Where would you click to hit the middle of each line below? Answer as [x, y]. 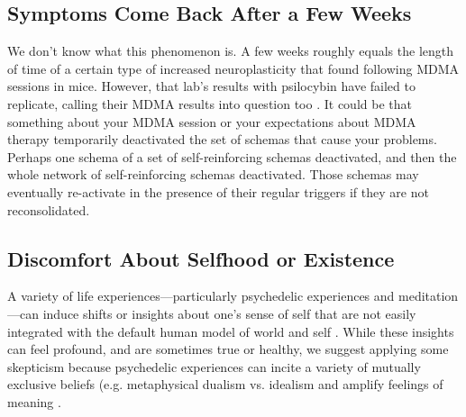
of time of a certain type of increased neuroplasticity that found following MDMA [233, 68]
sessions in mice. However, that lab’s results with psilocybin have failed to [211, 86]
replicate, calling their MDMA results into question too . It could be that [210, 103]
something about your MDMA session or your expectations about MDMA [212, 121]
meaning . [34, 401]
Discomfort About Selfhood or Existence [201, 258]
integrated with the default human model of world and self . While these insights [231, 331]
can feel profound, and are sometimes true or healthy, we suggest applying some [228, 349]
